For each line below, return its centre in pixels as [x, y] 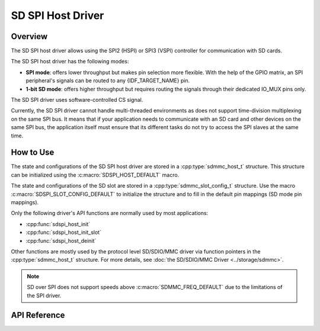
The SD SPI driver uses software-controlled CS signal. [77, 100]
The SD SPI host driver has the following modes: [70, 62]
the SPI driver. [44, 295]
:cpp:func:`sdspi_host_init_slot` [64, 232]
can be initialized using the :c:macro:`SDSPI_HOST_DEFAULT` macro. [95, 175]
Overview [29, 36]
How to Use [33, 152]
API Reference [38, 315]
